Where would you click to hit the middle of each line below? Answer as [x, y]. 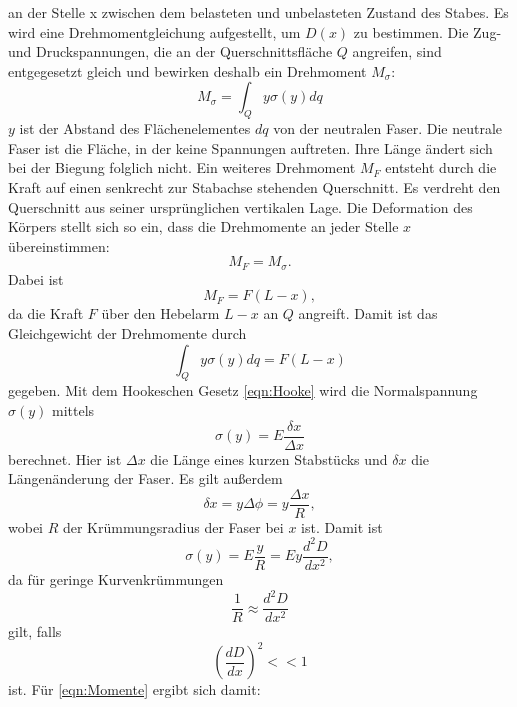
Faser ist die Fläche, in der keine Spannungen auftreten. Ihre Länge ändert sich [250, 147]
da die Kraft [46, 313]
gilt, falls [35, 631]
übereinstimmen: [59, 245]
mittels [73, 409]
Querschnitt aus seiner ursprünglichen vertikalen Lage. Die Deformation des [240, 206]
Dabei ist [36, 278]
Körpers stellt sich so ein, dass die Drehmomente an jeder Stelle [203, 226]
